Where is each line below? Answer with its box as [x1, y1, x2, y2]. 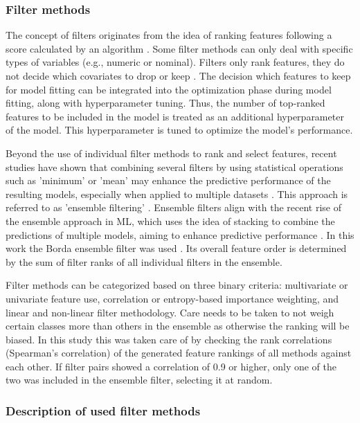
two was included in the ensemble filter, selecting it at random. [6, 372, 273, 387]
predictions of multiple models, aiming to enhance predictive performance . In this [6, 227, 354, 242]
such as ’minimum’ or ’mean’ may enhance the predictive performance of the [6, 173, 331, 188]
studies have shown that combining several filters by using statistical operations [6, 159, 343, 174]
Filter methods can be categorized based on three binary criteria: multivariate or [6, 278, 348, 292]
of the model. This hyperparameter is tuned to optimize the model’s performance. [6, 123, 353, 137]
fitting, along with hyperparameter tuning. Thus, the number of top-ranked [6, 96, 325, 110]
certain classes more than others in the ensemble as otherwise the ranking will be [6, 318, 350, 333]
